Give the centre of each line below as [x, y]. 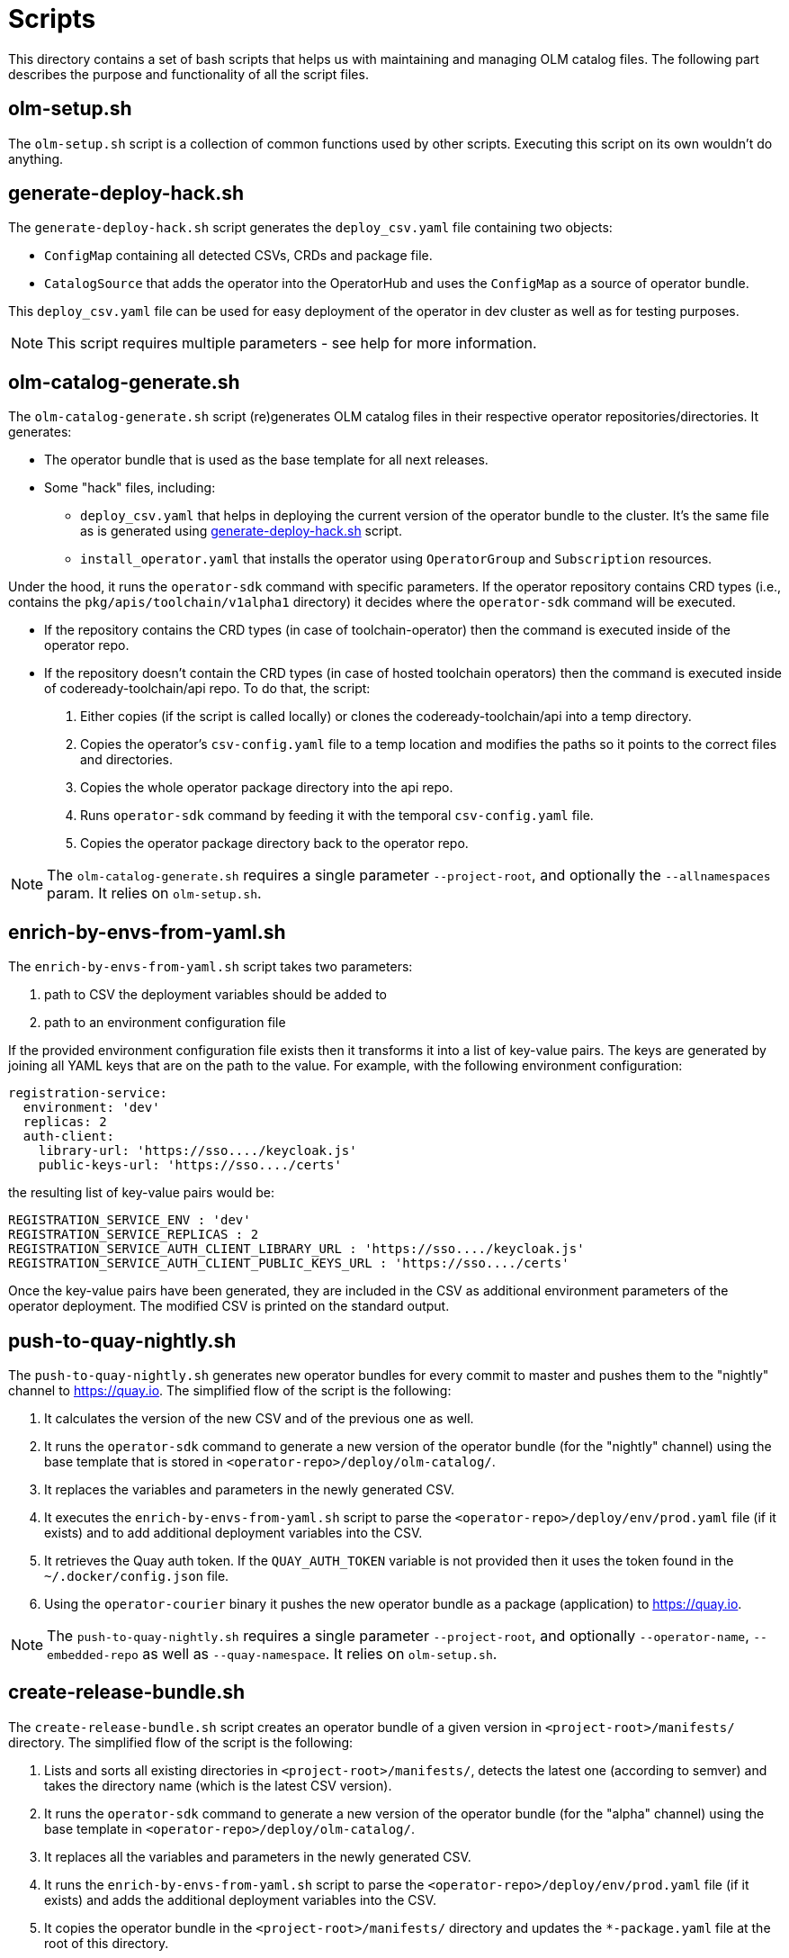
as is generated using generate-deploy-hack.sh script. [241, 531]
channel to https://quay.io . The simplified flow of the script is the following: [230, 1390]
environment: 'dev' [91, 1108]
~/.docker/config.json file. [137, 1575]
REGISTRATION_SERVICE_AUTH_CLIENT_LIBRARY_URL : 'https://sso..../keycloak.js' [296, 1249]
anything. [36, 158]
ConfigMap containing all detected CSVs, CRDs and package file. [238, 256]
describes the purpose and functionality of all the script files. [188, 74]
